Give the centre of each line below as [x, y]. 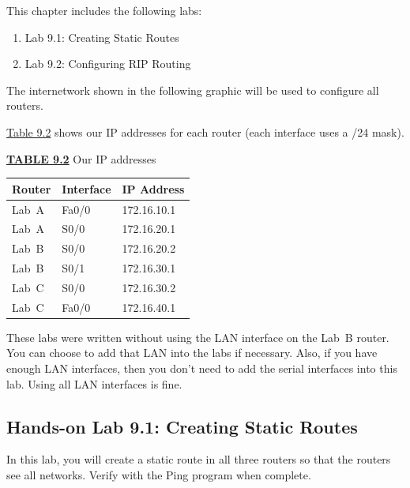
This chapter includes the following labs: [104, 10]
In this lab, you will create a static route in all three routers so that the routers [199, 459]
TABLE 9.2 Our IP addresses [81, 158]
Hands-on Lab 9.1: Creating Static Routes [182, 426]
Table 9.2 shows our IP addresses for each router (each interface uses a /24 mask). [205, 131]
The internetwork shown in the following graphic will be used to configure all [193, 90]
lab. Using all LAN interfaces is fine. [94, 383]
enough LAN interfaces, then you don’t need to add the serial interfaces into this [202, 368]
